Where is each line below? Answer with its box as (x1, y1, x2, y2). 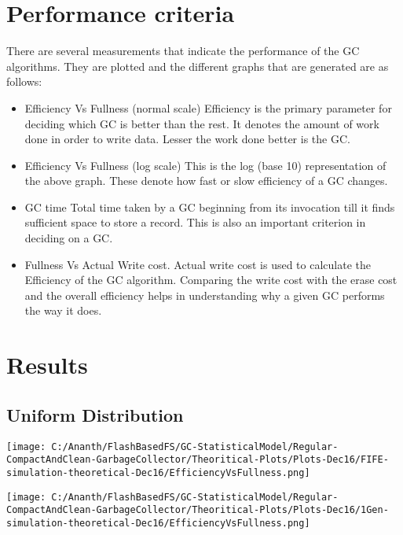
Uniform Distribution (6, 402, 184, 426)
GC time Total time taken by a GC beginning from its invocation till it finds (24, 198, 395, 215)
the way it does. (24, 302, 102, 319)
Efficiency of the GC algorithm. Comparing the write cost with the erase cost (24, 271, 398, 288)
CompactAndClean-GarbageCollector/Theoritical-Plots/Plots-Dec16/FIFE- (6, 454, 389, 466)
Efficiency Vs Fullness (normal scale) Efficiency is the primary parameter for (24, 99, 392, 116)
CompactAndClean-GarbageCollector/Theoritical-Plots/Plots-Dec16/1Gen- (6, 504, 389, 516)
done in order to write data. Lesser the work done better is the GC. (24, 131, 350, 147)
